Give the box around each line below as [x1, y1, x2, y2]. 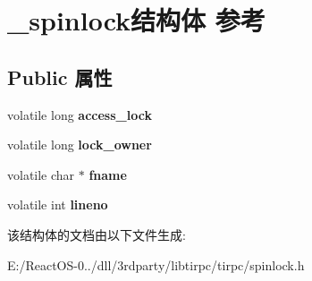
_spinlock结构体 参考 [7, 2, 266, 38]
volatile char [7, 165, 75, 183]
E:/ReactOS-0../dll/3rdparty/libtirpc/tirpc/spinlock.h [7, 255, 305, 274]
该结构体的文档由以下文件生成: [7, 225, 186, 243]
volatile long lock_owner [7, 135, 152, 154]
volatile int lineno [7, 195, 108, 214]
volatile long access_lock [7, 105, 152, 123]
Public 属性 [7, 63, 113, 90]
